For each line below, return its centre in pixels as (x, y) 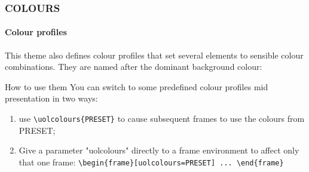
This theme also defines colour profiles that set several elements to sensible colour (154, 55)
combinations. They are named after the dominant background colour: (134, 67)
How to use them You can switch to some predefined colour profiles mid (137, 86)
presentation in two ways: (51, 98)
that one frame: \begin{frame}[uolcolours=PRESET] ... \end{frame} (151, 162)
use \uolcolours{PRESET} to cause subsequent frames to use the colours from (162, 119)
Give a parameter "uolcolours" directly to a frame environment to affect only (159, 150)
